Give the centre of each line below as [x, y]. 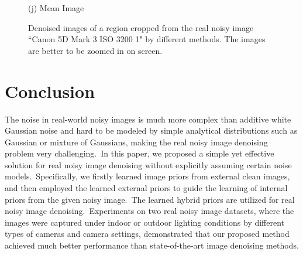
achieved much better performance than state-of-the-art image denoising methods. [152, 245]
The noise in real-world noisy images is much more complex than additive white [148, 119]
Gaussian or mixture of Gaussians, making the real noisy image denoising [136, 142]
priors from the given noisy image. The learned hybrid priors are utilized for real [150, 199]
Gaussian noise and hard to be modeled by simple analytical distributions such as [151, 130]
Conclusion [50, 91]
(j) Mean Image [56, 8]
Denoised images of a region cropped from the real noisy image [141, 27]
